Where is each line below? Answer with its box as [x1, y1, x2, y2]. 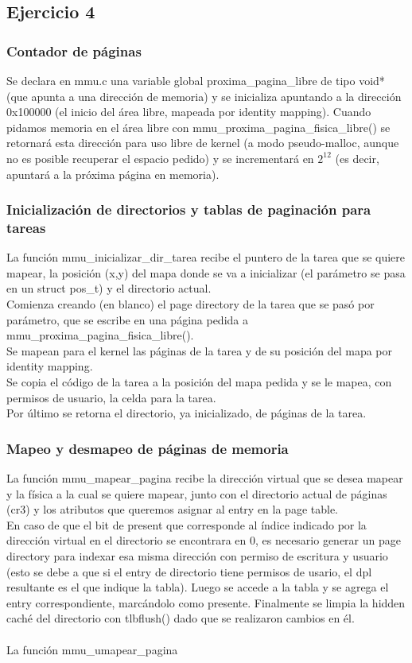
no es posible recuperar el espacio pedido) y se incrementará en [6, 149, 314, 166]
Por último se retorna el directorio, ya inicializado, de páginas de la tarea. [6, 405, 367, 421]
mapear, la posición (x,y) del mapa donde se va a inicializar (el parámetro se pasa [6, 264, 406, 281]
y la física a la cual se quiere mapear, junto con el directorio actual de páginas [6, 485, 387, 502]
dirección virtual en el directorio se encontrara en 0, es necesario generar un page [6, 532, 401, 549]
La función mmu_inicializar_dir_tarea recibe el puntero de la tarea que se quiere [6, 249, 406, 266]
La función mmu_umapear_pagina [6, 641, 178, 657]
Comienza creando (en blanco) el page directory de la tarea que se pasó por [6, 296, 375, 312]
